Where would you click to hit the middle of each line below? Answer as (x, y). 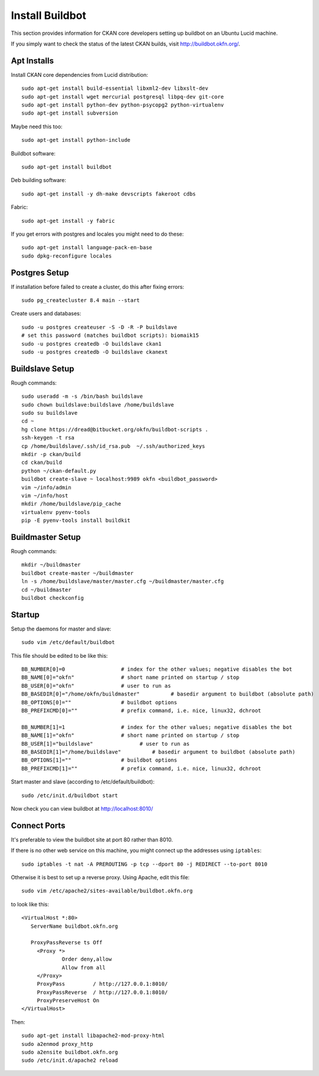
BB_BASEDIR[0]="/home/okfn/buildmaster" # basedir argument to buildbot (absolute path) (168, 694)
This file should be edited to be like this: (59, 655)
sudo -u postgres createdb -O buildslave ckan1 (92, 344)
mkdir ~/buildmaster (51, 565)
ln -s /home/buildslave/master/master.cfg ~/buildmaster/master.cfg (123, 581)
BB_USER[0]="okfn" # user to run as (96, 686)
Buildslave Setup (43, 368)
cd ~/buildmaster (46, 590)
